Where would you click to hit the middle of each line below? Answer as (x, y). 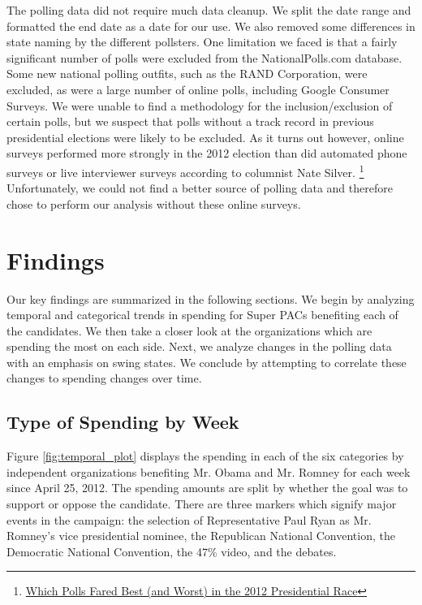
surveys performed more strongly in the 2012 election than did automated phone (207, 153)
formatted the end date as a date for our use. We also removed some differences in (211, 26)
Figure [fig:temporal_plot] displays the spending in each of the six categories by (205, 456)
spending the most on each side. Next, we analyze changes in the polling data (199, 346)
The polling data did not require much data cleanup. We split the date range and (209, 10)
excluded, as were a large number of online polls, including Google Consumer (198, 89)
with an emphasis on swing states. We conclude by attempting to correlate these (207, 362)
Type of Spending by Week (123, 422)
